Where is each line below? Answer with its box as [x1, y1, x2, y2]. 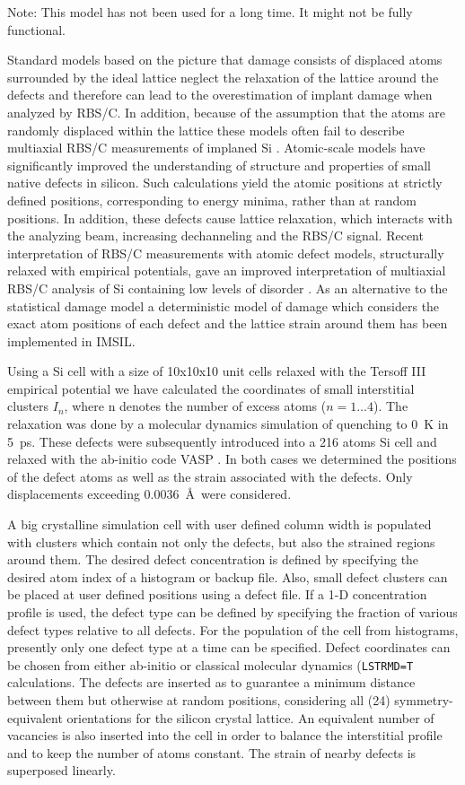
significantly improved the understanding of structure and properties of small [7, 155, 432, 174]
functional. [7, 20, 66, 39]
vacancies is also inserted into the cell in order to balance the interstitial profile [7, 726, 443, 745]
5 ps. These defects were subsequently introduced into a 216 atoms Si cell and [7, 432, 437, 450]
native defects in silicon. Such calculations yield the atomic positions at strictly [7, 173, 443, 192]
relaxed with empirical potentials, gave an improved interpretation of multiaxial [7, 261, 446, 280]
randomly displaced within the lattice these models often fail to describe [7, 120, 405, 139]
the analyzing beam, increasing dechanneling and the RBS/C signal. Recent [7, 226, 424, 245]
